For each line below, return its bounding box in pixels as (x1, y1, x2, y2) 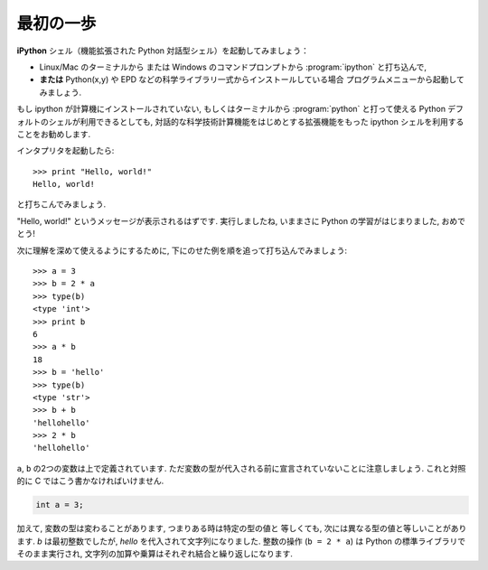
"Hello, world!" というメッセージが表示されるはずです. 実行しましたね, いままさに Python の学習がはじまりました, (16, 215, 440, 226)
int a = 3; (35, 500, 84, 510)
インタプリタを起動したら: (16, 145, 115, 156)
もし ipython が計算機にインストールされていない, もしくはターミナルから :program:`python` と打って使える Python (16, 104, 446, 115)
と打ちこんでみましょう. (16, 199, 107, 210)
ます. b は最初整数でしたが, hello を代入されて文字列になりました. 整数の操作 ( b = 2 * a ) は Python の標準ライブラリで (16, 536, 465, 547)
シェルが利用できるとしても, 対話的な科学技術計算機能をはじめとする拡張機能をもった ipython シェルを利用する (48, 116, 465, 126)
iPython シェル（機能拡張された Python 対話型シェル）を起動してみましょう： (16, 45, 309, 56)
